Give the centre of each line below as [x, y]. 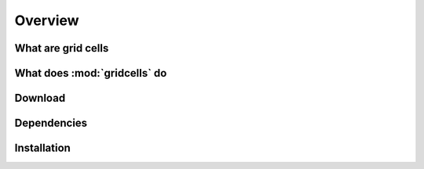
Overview [47, 20]
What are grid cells [62, 48]
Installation [42, 148]
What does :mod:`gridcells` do [91, 73]
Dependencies [51, 123]
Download [40, 98]
